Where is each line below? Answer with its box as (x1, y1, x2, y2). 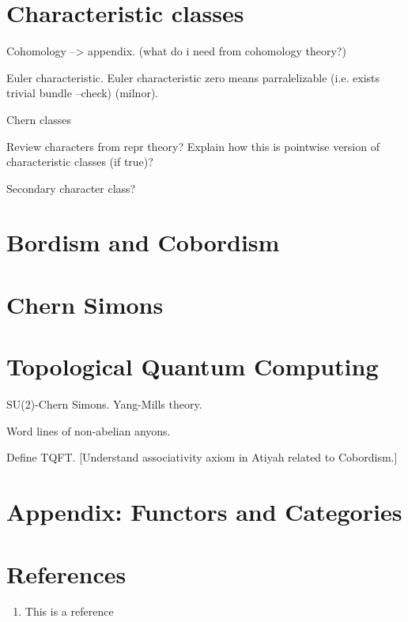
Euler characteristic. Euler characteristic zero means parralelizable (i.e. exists (6, 69, 380, 85)
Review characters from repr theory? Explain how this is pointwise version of (6, 138, 380, 154)
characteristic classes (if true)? (6, 153, 153, 170)
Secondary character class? (6, 179, 136, 196)
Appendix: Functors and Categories (6, 496, 402, 528)
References (6, 557, 127, 590)
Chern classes (6, 111, 71, 127)
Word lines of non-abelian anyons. (6, 422, 171, 439)
